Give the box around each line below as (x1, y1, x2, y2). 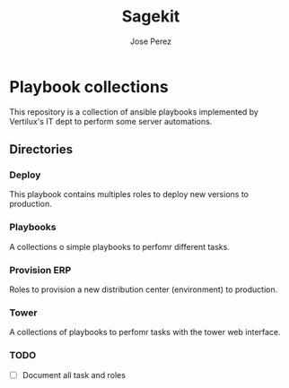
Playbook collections (9, 76, 169, 97)
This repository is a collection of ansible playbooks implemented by (9, 106, 258, 117)
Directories (9, 142, 74, 158)
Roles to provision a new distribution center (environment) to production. (9, 284, 278, 295)
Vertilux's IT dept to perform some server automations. (9, 116, 213, 126)
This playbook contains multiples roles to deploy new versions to (9, 189, 250, 200)
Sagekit (121, 6, 180, 27)
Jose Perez (129, 36, 172, 47)
